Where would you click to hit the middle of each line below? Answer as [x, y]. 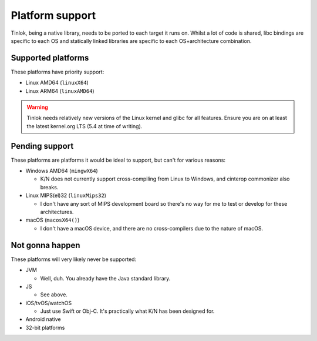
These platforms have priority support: [58, 72]
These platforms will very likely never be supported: [74, 259]
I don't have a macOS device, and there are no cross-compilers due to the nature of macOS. [152, 228]
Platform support [53, 15]
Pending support [42, 146]
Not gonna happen [45, 245]
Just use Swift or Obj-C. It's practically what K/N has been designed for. [127, 311]
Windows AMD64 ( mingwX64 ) [62, 171]
